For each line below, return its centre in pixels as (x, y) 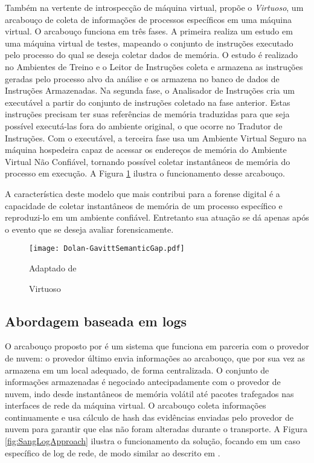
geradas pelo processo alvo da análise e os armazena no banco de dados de (142, 78)
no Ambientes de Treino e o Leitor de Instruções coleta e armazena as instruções (154, 66)
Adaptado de (53, 267)
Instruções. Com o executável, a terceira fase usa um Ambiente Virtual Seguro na (156, 138)
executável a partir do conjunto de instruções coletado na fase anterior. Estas (148, 102)
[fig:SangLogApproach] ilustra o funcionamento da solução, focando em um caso (152, 441)
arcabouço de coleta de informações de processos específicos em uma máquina (148, 19)
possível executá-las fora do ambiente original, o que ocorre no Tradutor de (144, 125)
